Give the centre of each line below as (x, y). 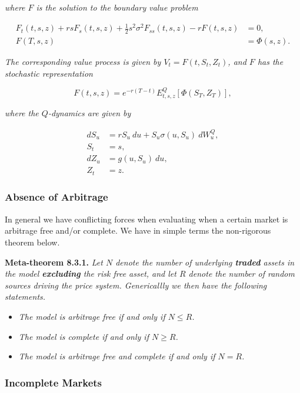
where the (22, 113)
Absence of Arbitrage (56, 197)
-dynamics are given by (89, 113)
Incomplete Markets (54, 382)
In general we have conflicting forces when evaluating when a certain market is (146, 219)
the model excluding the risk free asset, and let (91, 274)
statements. (25, 297)
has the (270, 61)
